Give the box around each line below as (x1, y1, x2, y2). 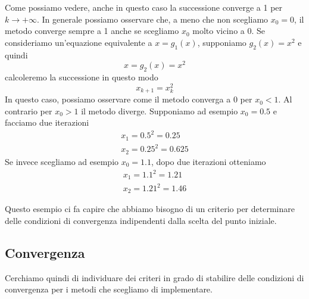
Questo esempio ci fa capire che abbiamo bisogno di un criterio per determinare (5, 203, 295, 215)
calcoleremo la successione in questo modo (5, 71, 158, 83)
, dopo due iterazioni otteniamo (151, 155, 266, 167)
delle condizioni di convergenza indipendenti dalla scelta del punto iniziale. (5, 214, 277, 227)
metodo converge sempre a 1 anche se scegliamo (5, 24, 179, 37)
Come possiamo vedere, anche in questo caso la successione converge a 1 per (5, 1, 283, 13)
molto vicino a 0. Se (192, 24, 266, 37)
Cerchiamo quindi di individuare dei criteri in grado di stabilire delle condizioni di (5, 271, 304, 284)
